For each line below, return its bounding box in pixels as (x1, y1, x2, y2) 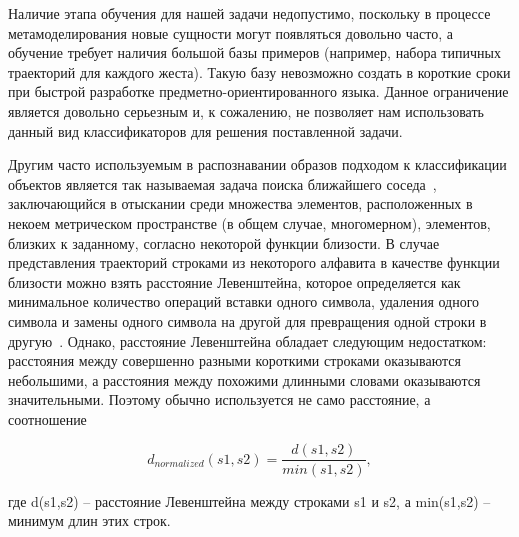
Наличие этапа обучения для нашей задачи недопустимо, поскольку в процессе (8, 3, 491, 23)
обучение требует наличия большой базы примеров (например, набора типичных (8, 42, 501, 63)
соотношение (8, 408, 87, 429)
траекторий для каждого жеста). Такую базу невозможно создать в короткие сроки (8, 61, 511, 82)
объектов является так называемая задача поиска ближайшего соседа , (8, 173, 437, 194)
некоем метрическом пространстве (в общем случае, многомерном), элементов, (8, 212, 491, 233)
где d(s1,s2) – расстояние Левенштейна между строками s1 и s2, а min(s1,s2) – (8, 490, 491, 511)
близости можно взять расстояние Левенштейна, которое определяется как (8, 271, 461, 292)
